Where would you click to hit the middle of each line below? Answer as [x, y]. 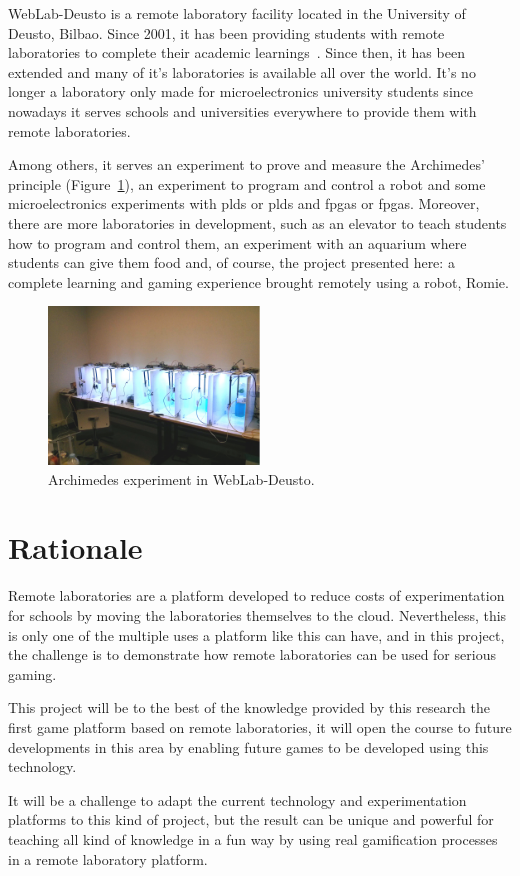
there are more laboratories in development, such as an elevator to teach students [257, 222]
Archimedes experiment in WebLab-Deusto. [181, 478]
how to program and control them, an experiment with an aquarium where [237, 242]
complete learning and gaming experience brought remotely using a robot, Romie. [258, 281]
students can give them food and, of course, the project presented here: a [231, 262]
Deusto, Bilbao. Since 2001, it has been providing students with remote [226, 32]
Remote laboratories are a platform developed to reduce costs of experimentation [256, 595]
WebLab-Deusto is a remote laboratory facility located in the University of [237, 13]
